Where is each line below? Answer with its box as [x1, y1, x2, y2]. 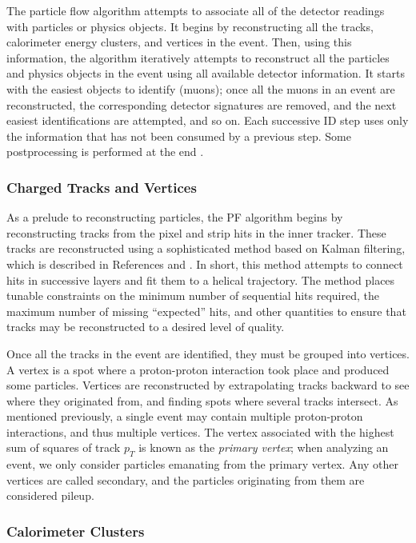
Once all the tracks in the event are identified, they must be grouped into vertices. [6, 345, 410, 361]
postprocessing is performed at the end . [6, 143, 204, 160]
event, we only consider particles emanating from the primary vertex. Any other [6, 456, 399, 473]
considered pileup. [6, 487, 94, 504]
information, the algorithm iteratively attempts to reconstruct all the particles [6, 49, 390, 66]
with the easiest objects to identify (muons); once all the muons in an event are [6, 80, 395, 97]
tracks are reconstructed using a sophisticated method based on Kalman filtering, [6, 240, 406, 257]
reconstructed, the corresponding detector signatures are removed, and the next [6, 96, 397, 113]
